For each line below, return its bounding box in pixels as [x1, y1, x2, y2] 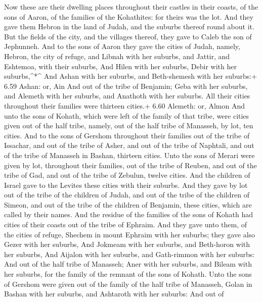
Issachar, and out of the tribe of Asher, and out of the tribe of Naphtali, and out [4, 140, 254, 150]
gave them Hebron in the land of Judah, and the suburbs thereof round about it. [4, 21, 254, 32]
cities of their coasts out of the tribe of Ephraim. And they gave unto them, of [4, 219, 247, 230]
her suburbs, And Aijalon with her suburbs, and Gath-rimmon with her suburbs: [4, 248, 255, 259]
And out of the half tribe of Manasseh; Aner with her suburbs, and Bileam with [4, 259, 252, 269]
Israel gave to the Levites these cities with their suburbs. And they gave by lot [4, 179, 248, 190]
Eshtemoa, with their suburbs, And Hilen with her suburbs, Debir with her [4, 61, 237, 71]
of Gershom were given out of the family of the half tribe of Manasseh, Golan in [4, 278, 252, 289]
